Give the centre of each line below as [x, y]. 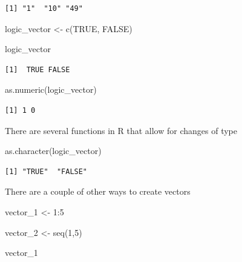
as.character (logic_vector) [53, 151]
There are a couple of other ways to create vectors [98, 191]
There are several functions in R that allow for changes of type [121, 130]
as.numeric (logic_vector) [51, 89]
